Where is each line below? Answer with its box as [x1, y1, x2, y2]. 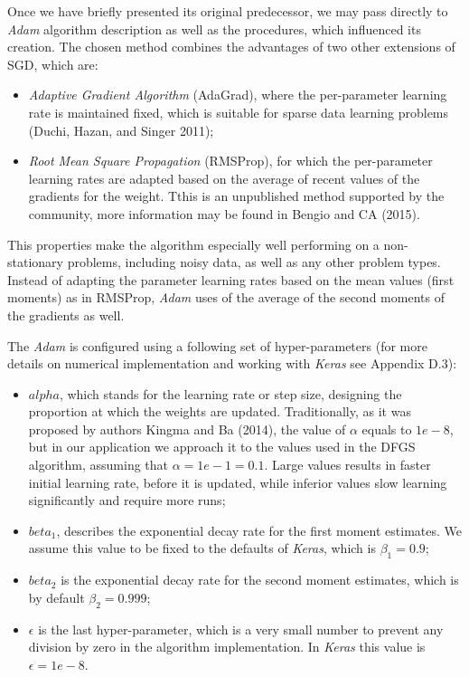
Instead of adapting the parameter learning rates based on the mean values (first [7, 270, 455, 289]
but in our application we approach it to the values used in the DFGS [28, 437, 416, 456]
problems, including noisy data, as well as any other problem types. [67, 253, 441, 272]
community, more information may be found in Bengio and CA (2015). [28, 204, 420, 223]
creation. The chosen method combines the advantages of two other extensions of [7, 37, 455, 56]
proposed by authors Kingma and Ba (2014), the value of [28, 419, 346, 438]
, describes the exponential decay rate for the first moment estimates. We [56, 520, 462, 539]
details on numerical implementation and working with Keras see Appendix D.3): [7, 354, 457, 373]
